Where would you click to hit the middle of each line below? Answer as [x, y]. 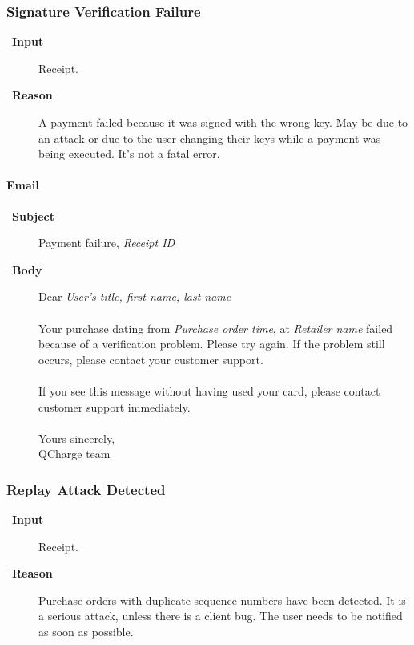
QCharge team [74, 454]
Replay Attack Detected [86, 489]
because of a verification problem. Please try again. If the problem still [212, 344]
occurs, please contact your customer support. [151, 359]
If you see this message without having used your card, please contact [209, 390]
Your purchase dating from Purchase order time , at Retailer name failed [216, 328]
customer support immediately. [115, 406]
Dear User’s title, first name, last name [135, 296]
